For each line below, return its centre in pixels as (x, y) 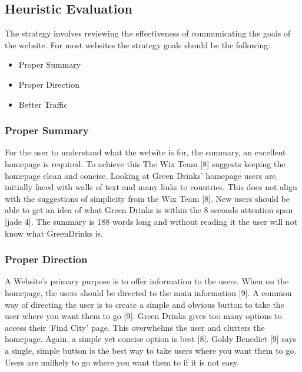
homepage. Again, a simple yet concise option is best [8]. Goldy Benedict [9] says (151, 339)
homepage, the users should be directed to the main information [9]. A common (148, 292)
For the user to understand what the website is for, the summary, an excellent (145, 152)
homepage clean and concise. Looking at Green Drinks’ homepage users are (140, 175)
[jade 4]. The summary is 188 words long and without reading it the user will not (151, 221)
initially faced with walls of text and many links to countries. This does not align (151, 187)
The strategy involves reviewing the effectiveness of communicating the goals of (148, 33)
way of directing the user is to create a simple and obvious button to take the (145, 304)
